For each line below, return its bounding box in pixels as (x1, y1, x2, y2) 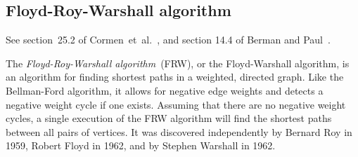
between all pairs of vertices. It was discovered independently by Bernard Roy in (6, 124, 352, 139)
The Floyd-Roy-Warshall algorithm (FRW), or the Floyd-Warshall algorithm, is (6, 55, 350, 70)
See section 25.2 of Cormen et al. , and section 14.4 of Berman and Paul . (6, 32, 331, 47)
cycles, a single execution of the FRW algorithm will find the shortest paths (6, 111, 332, 125)
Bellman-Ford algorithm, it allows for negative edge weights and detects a (6, 83, 324, 97)
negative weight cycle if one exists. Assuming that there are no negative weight (6, 97, 346, 111)
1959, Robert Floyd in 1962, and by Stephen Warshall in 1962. (6, 138, 276, 153)
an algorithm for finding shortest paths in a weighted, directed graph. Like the (6, 69, 344, 84)
